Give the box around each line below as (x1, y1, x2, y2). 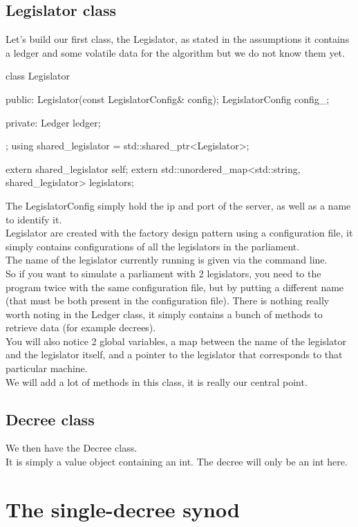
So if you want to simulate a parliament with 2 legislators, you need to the (6, 266, 321, 280)
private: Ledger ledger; (6, 115, 101, 129)
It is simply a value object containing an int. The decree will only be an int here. (6, 454, 348, 469)
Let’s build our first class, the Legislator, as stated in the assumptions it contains (6, 32, 350, 46)
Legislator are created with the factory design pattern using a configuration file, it (6, 225, 353, 240)
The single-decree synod (6, 494, 240, 523)
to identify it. (6, 212, 62, 226)
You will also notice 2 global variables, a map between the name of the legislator (6, 333, 346, 348)
